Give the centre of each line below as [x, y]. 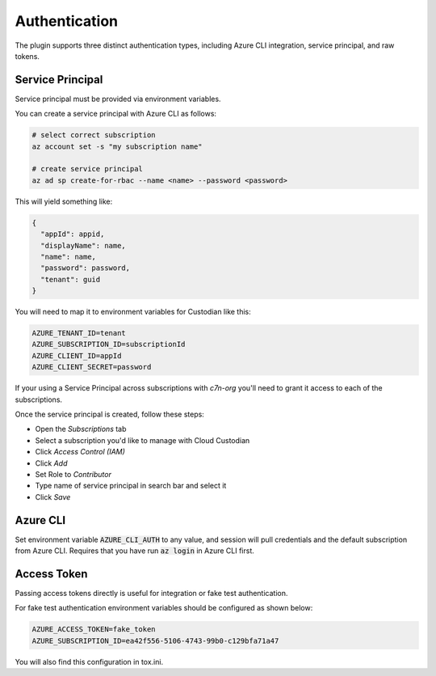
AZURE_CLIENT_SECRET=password [92, 367]
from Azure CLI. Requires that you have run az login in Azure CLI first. [134, 551]
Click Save [53, 496]
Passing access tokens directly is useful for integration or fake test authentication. [151, 593]
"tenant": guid [71, 279]
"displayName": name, [84, 245]
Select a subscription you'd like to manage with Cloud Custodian [143, 440]
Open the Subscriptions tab [81, 429]
